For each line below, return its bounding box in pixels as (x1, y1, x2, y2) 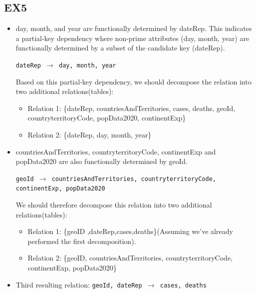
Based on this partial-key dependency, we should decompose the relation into (15, 76, 252, 86)
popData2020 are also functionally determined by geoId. (15, 156, 188, 166)
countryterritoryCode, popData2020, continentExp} (27, 112, 186, 123)
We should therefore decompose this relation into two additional (15, 199, 212, 210)
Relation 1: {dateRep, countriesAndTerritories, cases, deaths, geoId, (27, 102, 236, 113)
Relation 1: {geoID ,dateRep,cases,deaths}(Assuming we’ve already (27, 226, 233, 236)
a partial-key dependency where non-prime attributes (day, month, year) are (15, 32, 250, 43)
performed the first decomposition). (27, 235, 136, 246)
